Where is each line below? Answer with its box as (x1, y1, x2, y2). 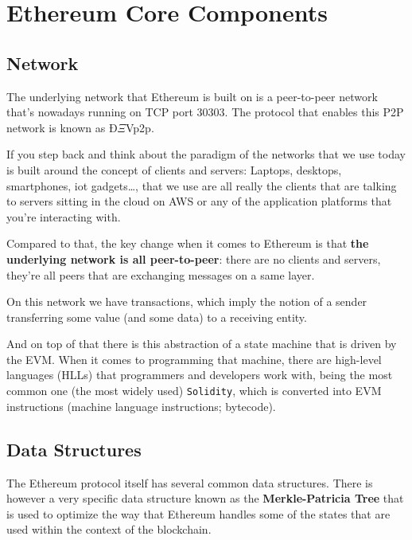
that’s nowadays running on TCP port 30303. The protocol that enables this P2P (6, 104, 404, 120)
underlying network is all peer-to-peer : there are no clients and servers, (6, 250, 381, 267)
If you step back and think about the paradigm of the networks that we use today (6, 146, 406, 162)
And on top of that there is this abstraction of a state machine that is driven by (6, 335, 397, 352)
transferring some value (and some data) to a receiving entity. (6, 308, 307, 325)
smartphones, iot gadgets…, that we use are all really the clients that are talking (6, 177, 397, 194)
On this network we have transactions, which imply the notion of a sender (6, 293, 367, 310)
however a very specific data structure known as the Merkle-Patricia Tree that (6, 490, 404, 507)
